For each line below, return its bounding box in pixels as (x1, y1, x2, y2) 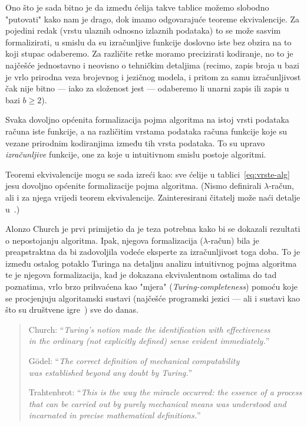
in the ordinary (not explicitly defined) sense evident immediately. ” (28, 335, 270, 347)
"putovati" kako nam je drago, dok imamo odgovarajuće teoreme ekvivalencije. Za (5, 12, 300, 25)
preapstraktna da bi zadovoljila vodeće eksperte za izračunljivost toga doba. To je (5, 245, 301, 258)
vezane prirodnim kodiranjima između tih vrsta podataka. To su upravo (5, 136, 265, 149)
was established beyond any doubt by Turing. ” (28, 366, 193, 378)
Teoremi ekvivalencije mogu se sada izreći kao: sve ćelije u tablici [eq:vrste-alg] (5, 168, 290, 180)
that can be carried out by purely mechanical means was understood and (28, 397, 286, 409)
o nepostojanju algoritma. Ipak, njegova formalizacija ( (5, 234, 203, 246)
